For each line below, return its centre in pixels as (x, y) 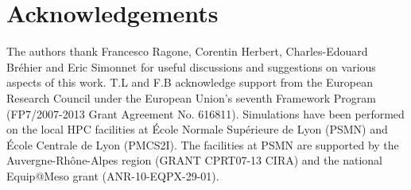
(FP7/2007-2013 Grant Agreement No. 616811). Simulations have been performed (205, 113)
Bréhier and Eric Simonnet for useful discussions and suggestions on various (191, 66)
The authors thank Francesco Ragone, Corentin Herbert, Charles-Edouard (187, 51)
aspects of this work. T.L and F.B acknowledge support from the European (190, 82)
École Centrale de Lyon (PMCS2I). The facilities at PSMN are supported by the (203, 144)
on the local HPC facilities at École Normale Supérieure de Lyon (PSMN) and (197, 129)
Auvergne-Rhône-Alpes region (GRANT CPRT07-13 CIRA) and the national (194, 160)
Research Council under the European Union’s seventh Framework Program (191, 97)
